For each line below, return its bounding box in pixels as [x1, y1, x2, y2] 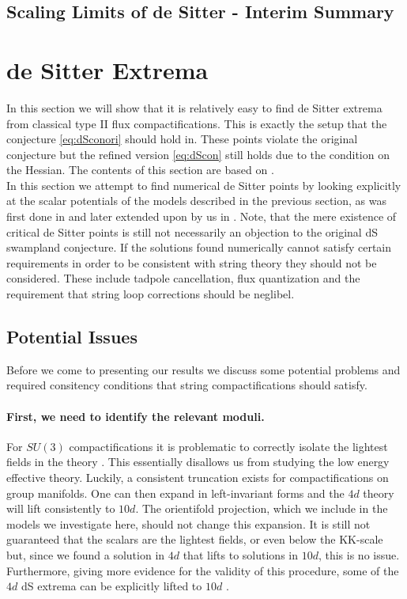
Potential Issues [6, 324, 138, 349]
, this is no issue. [318, 546, 400, 563]
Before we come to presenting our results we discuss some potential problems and [6, 361, 401, 377]
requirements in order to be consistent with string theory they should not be [6, 254, 377, 271]
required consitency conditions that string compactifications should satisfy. [6, 377, 367, 393]
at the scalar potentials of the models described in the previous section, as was [6, 192, 386, 209]
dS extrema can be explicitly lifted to [21, 578, 202, 594]
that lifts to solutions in [183, 546, 298, 563]
